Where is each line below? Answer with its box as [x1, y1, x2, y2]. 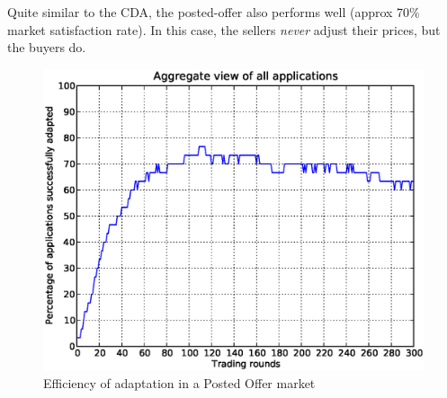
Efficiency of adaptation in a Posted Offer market [43, 374, 316, 393]
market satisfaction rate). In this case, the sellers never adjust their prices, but [7, 20, 441, 39]
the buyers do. [7, 38, 86, 57]
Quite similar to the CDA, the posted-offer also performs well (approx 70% [7, 3, 420, 21]
